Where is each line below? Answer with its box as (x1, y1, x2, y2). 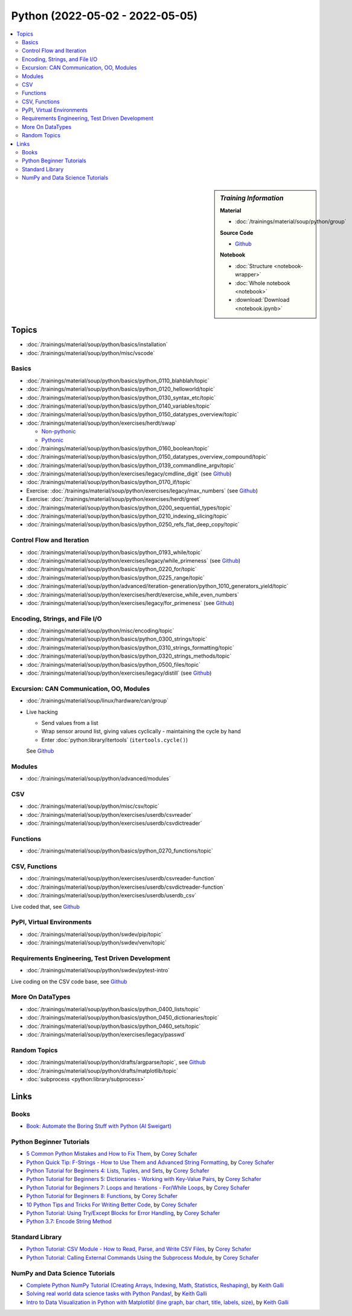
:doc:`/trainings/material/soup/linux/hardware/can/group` (26, 697, 169, 704)
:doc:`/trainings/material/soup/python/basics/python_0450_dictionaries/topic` (26, 1014, 220, 1021)
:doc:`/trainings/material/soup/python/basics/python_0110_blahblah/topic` (26, 377, 210, 384)
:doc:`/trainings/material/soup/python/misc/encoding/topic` (26, 627, 174, 635)
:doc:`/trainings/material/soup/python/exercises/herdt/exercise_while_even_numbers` (26, 591, 239, 598)
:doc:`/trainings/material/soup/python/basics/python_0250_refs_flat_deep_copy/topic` (26, 521, 240, 528)
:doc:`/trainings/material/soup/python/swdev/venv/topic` (26, 939, 167, 946)
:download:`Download (235, 296, 290, 304)
